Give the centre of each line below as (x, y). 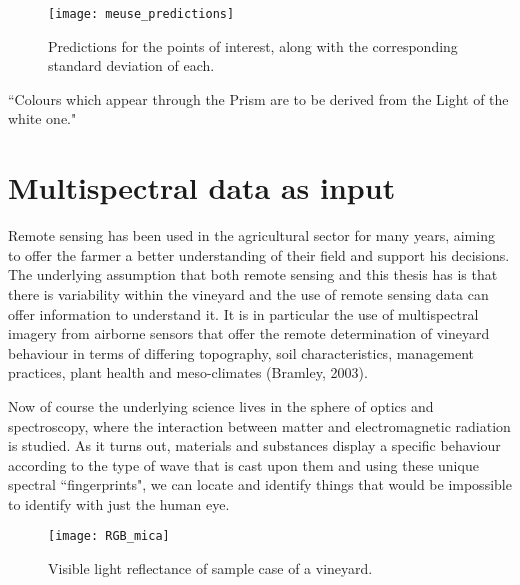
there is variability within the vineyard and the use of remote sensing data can (248, 293)
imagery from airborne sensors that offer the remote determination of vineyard (249, 333)
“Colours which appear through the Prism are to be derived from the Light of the (258, 98)
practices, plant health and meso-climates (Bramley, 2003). (188, 372)
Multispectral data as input (202, 187)
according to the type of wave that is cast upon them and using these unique (243, 464)
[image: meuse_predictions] (141, 14)
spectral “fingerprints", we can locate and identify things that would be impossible (260, 484)
